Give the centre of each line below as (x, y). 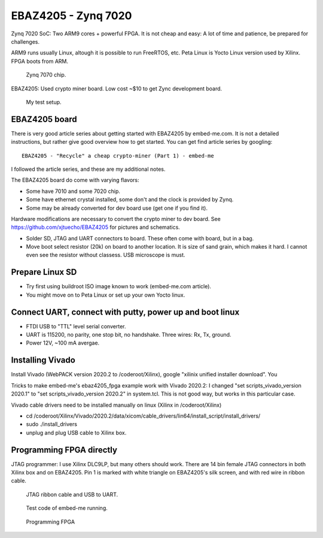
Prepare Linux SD (44, 272)
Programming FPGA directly (64, 450)
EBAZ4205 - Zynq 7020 (71, 16)
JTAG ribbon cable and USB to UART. (72, 494)
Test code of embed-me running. (67, 508)
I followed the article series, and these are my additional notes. (88, 169)
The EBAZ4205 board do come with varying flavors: (75, 180)
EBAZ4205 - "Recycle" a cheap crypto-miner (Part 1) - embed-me (118, 155)
